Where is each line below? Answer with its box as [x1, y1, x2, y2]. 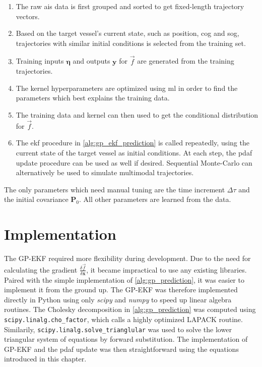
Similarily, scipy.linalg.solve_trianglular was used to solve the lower [4, 324, 232, 334]
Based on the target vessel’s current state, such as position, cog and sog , [16, 28, 239, 38]
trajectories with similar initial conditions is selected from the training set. [16, 37, 246, 48]
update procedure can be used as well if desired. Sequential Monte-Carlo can [16, 157, 252, 168]
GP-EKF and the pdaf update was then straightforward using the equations [4, 343, 239, 354]
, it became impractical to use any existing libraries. [86, 264, 247, 275]
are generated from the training [137, 56, 234, 66]
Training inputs [16, 56, 64, 66]
